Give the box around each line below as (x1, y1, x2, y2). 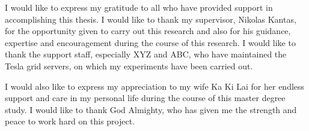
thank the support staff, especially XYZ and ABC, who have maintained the (5, 48, 287, 60)
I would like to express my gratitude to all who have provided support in (5, 1, 273, 13)
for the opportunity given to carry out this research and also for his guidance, (5, 25, 291, 37)
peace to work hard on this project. (5, 115, 135, 127)
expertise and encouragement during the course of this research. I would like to (5, 36, 296, 48)
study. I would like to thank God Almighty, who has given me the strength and (5, 103, 297, 115)
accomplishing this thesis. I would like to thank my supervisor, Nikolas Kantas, (5, 13, 296, 25)
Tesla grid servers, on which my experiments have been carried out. (5, 59, 253, 72)
